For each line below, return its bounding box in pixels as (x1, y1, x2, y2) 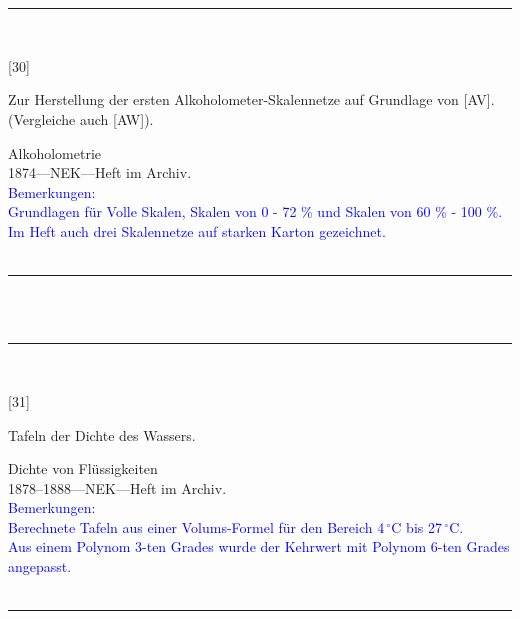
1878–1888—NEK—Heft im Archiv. (8, 477, 227, 498)
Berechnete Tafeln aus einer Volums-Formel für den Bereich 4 (8, 516, 385, 537)
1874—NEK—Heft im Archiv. (8, 162, 192, 183)
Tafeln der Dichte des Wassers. (8, 424, 196, 445)
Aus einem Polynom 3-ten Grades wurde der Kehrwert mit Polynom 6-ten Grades (8, 536, 510, 557)
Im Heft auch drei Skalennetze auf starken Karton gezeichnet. (8, 220, 386, 241)
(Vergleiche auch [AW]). (8, 108, 154, 129)
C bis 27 (391, 516, 442, 537)
